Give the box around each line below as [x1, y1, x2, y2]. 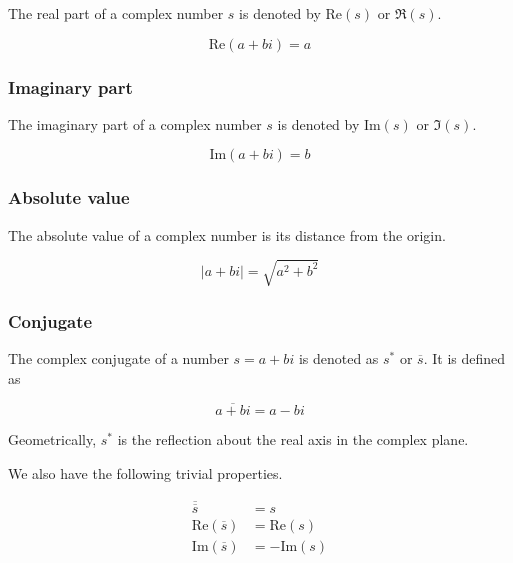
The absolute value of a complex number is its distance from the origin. [8, 224, 446, 245]
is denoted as [298, 347, 379, 368]
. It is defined [423, 347, 506, 368]
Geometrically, [8, 429, 97, 450]
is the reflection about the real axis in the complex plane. [117, 429, 469, 450]
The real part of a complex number [8, 3, 224, 23]
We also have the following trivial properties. [8, 462, 283, 483]
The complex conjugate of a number [8, 347, 229, 368]
